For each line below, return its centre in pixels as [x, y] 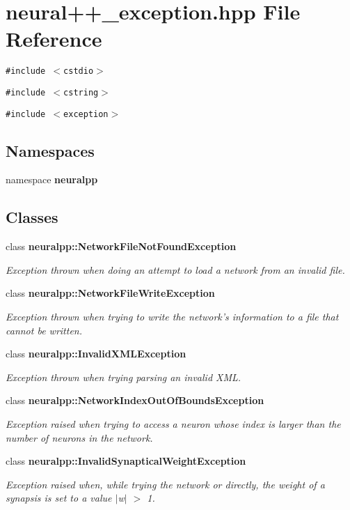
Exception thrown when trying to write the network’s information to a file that [172, 317]
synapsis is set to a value [59, 498]
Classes [32, 217]
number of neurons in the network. [79, 437]
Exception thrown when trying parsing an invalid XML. [124, 377]
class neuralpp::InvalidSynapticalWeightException [126, 461]
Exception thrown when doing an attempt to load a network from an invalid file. [175, 269]
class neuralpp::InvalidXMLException [96, 354]
